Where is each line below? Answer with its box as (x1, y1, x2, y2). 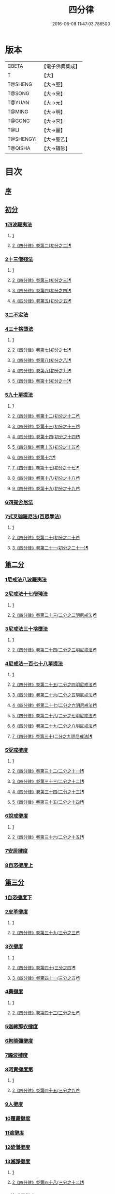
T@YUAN (7, 99, 29, 106)
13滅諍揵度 (5, 1158, 30, 1165)
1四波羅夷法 (5, 221, 32, 228)
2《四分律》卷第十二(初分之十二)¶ (12, 413, 80, 419)
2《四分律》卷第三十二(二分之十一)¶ (12, 768, 84, 774)
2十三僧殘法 (5, 256, 33, 263)
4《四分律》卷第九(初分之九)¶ (12, 368, 72, 374)
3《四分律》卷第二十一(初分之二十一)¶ (12, 545, 88, 550)
